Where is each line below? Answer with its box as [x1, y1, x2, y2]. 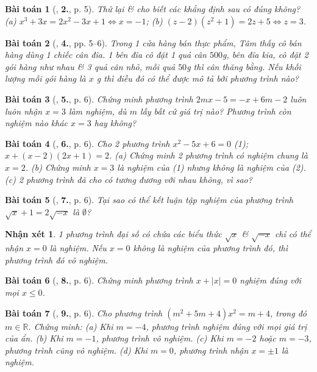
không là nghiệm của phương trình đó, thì [133, 241, 288, 254]
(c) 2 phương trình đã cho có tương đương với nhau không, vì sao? [5, 173, 252, 185]
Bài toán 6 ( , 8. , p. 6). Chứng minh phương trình [5, 274, 193, 287]
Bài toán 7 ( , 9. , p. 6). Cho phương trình [5, 306, 163, 319]
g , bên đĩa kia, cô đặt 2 [223, 48, 308, 61]
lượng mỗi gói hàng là [5, 72, 86, 85]
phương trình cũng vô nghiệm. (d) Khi [5, 343, 148, 356]
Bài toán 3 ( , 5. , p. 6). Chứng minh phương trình [5, 92, 193, 105]
